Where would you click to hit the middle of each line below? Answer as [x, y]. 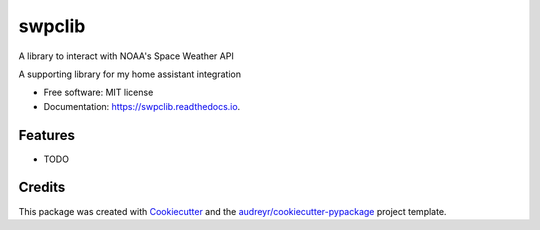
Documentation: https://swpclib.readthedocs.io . [142, 106]
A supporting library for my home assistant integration [130, 74]
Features [46, 135]
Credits [42, 187]
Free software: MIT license [98, 92]
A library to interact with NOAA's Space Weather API [126, 56]
